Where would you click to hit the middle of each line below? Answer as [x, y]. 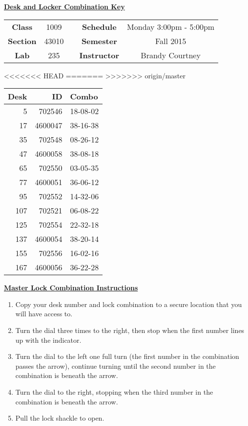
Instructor [99, 55]
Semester [99, 41]
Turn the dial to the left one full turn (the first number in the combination [127, 356]
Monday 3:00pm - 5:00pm [171, 26]
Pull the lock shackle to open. [60, 418]
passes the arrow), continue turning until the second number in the [115, 366]
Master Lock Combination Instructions [71, 288]
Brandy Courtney [171, 55]
